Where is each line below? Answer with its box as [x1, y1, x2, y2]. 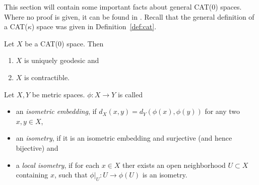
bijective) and [16, 142, 58, 153]
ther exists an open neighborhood [122, 159, 226, 170]
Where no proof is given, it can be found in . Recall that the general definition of [4, 11, 254, 22]
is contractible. [24, 72, 70, 82]
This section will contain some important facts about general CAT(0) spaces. [4, 2, 242, 12]
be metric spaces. [32, 89, 85, 99]
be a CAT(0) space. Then [25, 38, 104, 48]
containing [16, 169, 48, 180]
